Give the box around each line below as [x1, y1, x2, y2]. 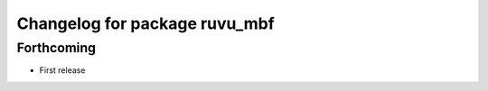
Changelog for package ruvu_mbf [16, 14, 275, 33]
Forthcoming [16, 40, 97, 56]
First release [39, 65, 86, 76]
